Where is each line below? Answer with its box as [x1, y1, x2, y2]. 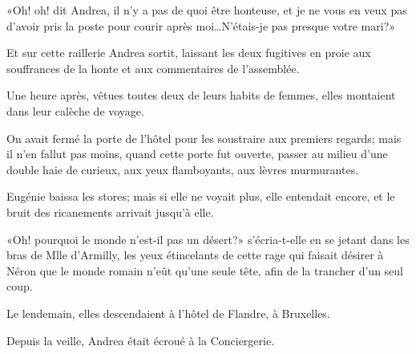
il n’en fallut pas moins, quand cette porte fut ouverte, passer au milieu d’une [6, 145, 388, 162]
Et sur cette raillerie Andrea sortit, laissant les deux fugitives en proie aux [6, 44, 371, 61]
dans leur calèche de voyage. [6, 102, 144, 119]
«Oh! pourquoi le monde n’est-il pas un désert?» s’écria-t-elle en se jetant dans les [6, 230, 410, 247]
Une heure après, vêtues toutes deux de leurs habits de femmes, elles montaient [6, 87, 396, 104]
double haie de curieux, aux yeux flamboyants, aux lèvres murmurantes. [6, 161, 359, 177]
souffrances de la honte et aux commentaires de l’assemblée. [6, 59, 300, 76]
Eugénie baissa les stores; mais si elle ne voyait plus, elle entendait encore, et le [6, 188, 395, 205]
